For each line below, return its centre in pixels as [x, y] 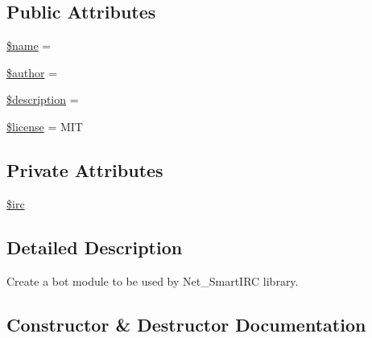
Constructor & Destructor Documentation [186, 324]
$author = [32, 72]
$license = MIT [45, 126]
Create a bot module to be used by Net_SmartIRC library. [153, 280]
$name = [29, 45]
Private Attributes [85, 169]
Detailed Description [95, 247]
